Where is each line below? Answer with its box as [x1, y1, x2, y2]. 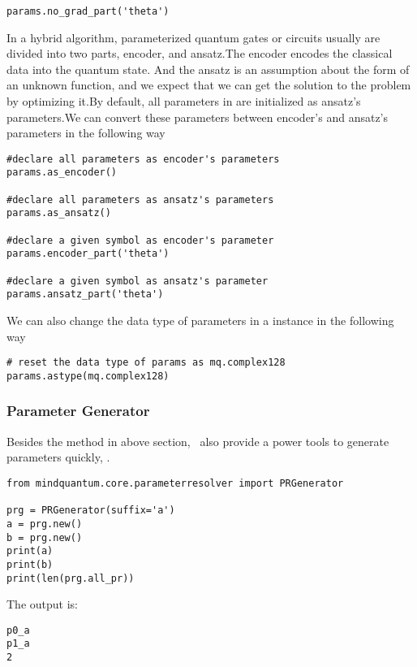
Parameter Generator [6, 401, 150, 421]
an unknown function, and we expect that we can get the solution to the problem [6, 76, 411, 93]
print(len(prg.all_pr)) [6, 572, 135, 584]
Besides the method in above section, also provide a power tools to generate [6, 432, 389, 449]
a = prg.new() [6, 518, 83, 530]
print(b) [6, 558, 54, 570]
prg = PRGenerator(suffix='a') [6, 505, 175, 517]
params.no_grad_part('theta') [6, 6, 170, 17]
